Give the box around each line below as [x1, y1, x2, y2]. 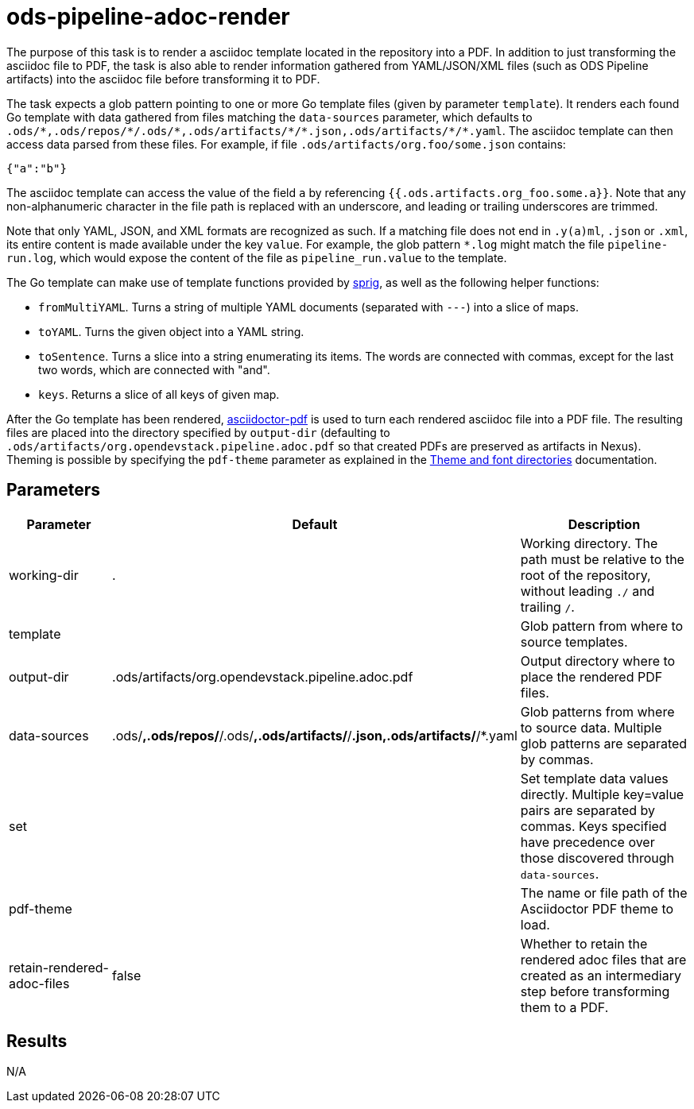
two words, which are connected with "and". [38, 362, 270, 377]
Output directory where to [520, 652, 676, 669]
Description [568, 516, 641, 532]
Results [6, 1031, 68, 1052]
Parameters [6, 480, 100, 500]
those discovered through [520, 849, 675, 866]
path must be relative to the [520, 551, 684, 567]
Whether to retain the [520, 935, 648, 952]
